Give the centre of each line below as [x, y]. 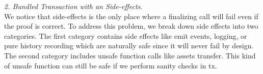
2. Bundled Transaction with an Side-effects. [73, 6]
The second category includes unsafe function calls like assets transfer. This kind [130, 55]
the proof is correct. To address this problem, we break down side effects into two [131, 26]
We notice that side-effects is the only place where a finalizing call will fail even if [131, 16]
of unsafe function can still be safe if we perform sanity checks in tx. [111, 65]
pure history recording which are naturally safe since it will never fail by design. [129, 46]
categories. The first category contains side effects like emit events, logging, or [126, 35]
